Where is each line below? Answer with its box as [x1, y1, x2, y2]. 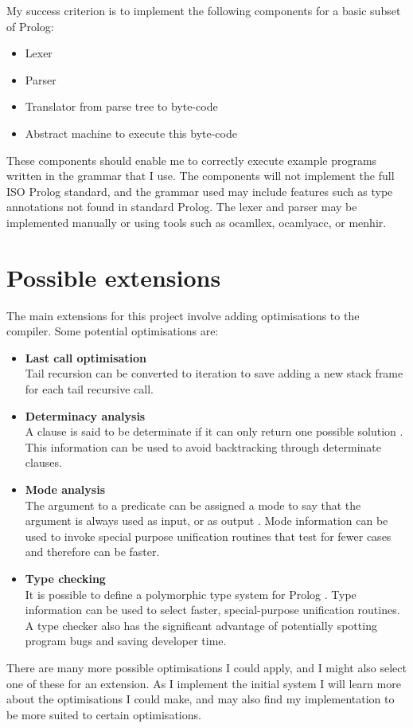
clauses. [25, 454, 62, 471]
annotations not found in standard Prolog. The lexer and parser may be [6, 198, 357, 215]
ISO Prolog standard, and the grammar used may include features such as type [6, 182, 393, 199]
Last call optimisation [25, 349, 147, 366]
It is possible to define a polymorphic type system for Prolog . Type [25, 585, 357, 602]
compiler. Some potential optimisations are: [6, 323, 219, 339]
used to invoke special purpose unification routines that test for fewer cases [25, 527, 392, 544]
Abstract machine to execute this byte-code [25, 124, 237, 141]
